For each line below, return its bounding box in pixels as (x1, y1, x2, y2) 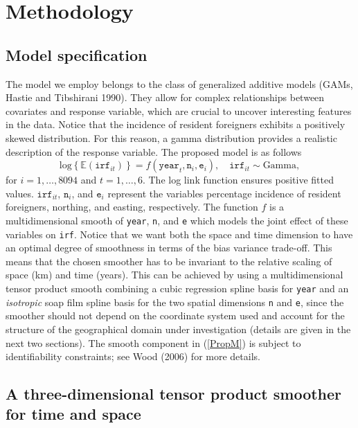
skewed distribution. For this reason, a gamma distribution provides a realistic (6, 130, 337, 145)
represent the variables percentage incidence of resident (107, 186, 341, 200)
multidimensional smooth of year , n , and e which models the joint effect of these (6, 213, 348, 227)
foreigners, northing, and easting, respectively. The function (6, 199, 258, 214)
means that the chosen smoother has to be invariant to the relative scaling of (6, 253, 332, 268)
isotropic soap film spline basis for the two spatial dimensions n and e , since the (6, 294, 344, 309)
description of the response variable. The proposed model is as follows (6, 144, 302, 159)
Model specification (6, 44, 147, 65)
